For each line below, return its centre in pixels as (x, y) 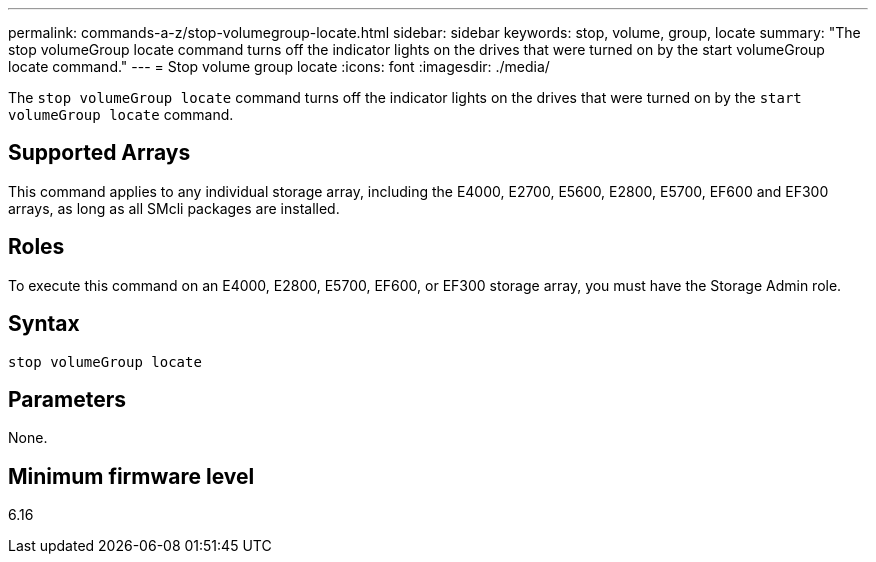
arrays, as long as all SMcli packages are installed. (174, 208)
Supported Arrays (99, 153)
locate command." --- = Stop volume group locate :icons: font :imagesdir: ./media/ (279, 66)
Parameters (67, 399)
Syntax (44, 324)
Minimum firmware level (131, 476)
